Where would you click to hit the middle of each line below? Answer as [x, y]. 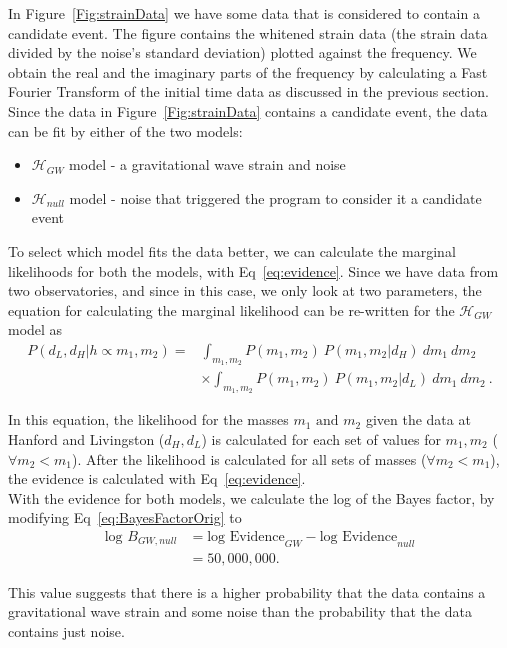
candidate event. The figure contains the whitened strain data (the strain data [248, 32]
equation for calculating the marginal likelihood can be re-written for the [231, 309]
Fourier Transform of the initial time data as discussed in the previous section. [248, 91]
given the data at [418, 419]
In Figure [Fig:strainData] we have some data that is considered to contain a [244, 13]
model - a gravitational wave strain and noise [207, 164]
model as [35, 329]
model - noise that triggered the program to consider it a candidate [275, 197]
